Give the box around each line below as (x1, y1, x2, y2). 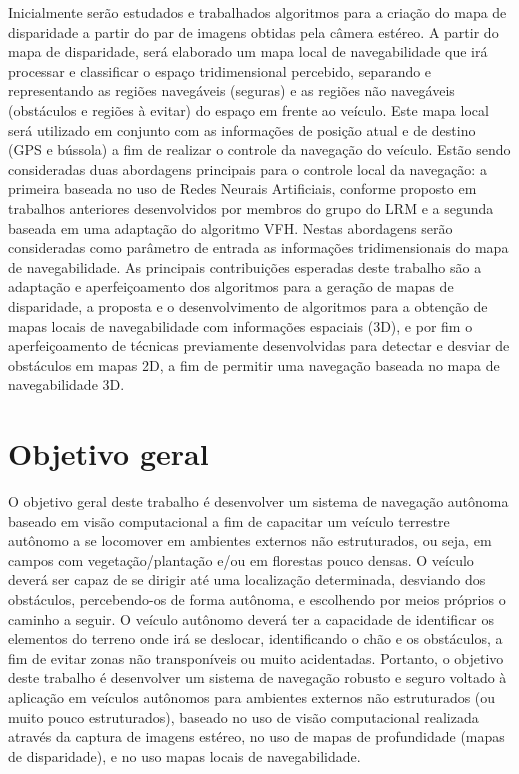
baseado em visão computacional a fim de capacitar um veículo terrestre (8, 510, 450, 531)
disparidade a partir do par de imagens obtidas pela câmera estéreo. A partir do (8, 21, 499, 42)
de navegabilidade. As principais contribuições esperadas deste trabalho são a (8, 256, 482, 277)
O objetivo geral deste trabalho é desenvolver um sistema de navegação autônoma (8, 491, 509, 511)
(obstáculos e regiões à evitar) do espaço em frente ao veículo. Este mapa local (8, 99, 489, 120)
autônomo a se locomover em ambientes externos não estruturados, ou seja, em (8, 530, 492, 551)
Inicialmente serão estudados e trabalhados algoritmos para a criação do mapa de (8, 2, 507, 22)
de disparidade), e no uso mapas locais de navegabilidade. (8, 745, 361, 766)
